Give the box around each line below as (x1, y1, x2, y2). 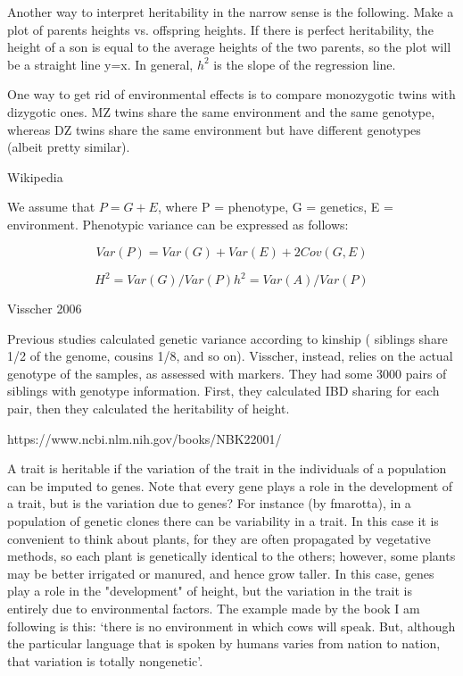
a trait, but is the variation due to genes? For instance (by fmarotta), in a (7, 494, 411, 513)
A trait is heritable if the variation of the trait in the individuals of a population (7, 459, 447, 478)
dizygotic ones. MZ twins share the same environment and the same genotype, (7, 102, 435, 121)
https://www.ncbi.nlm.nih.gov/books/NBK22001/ (7, 429, 282, 447)
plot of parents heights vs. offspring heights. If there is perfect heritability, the (7, 20, 434, 38)
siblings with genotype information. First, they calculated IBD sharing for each (7, 381, 440, 400)
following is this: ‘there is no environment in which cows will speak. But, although (7, 616, 456, 635)
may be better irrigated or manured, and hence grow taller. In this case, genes (7, 563, 434, 582)
